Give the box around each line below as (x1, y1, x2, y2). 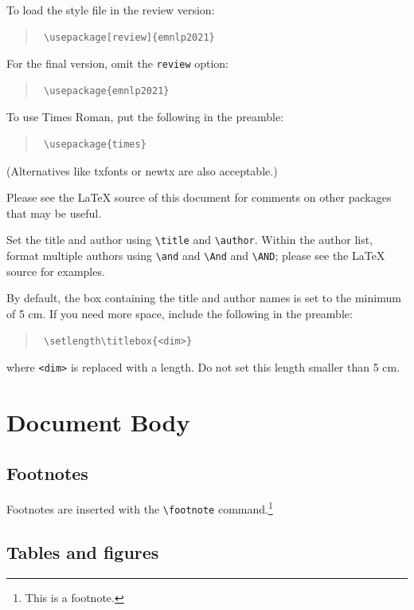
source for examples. (6, 262, 105, 279)
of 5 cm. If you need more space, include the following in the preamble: (6, 305, 353, 321)
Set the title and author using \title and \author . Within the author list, (6, 231, 373, 248)
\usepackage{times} (43, 139, 146, 151)
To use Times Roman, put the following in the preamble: (6, 108, 284, 125)
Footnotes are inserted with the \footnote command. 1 (6, 498, 273, 517)
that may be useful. (6, 204, 102, 221)
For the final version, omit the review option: (6, 55, 229, 72)
